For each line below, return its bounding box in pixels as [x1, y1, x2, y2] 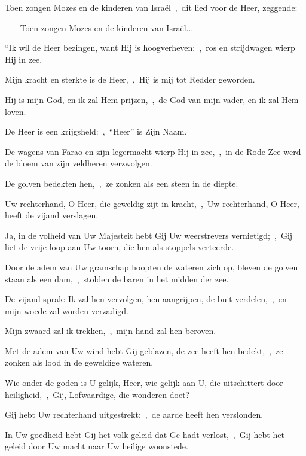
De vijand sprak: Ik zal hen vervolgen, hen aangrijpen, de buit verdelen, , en [5, 293, 287, 305]
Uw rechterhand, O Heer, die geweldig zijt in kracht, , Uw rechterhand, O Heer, [5, 197, 299, 209]
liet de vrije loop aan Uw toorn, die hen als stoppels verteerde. [5, 241, 234, 253]
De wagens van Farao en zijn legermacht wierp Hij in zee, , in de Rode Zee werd [5, 145, 301, 157]
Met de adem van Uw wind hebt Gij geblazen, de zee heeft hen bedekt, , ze [5, 344, 283, 357]
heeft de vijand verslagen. [5, 209, 99, 221]
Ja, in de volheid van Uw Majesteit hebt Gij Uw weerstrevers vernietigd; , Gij [5, 229, 293, 241]
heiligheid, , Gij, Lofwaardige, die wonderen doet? [5, 388, 190, 400]
